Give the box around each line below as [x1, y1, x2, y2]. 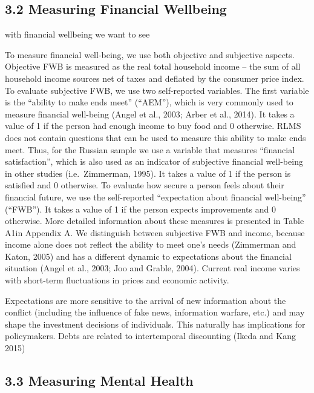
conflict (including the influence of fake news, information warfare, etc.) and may [5, 306, 305, 319]
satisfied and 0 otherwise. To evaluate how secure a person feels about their [5, 179, 284, 191]
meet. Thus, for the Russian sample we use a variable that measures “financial [5, 143, 295, 156]
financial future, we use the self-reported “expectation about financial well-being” [5, 190, 306, 203]
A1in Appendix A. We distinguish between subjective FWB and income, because [5, 226, 305, 239]
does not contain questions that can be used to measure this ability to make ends [5, 131, 306, 144]
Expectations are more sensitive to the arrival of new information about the [5, 294, 286, 306]
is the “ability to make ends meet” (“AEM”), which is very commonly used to [5, 96, 293, 108]
